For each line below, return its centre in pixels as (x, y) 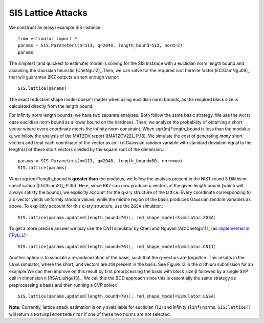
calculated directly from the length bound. (51, 106)
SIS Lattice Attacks (48, 13)
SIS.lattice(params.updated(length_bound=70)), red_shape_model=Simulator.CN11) (117, 247)
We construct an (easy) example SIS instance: (55, 27)
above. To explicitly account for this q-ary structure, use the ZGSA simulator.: (86, 206)
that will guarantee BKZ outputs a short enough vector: (64, 77)
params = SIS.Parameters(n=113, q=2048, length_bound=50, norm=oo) (100, 161)
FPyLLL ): (18, 235)
